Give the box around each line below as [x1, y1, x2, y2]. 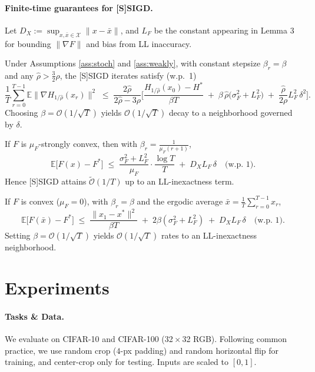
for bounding [5, 37, 51, 49]
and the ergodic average [137, 195, 223, 207]
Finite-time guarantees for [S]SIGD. [5, 1, 153, 14]
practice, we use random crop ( [5, 344, 117, 356]
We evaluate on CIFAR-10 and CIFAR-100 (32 [5, 333, 173, 345]
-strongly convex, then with [38, 138, 138, 150]
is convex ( [21, 195, 60, 207]
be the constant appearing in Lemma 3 [154, 24, 294, 36]
